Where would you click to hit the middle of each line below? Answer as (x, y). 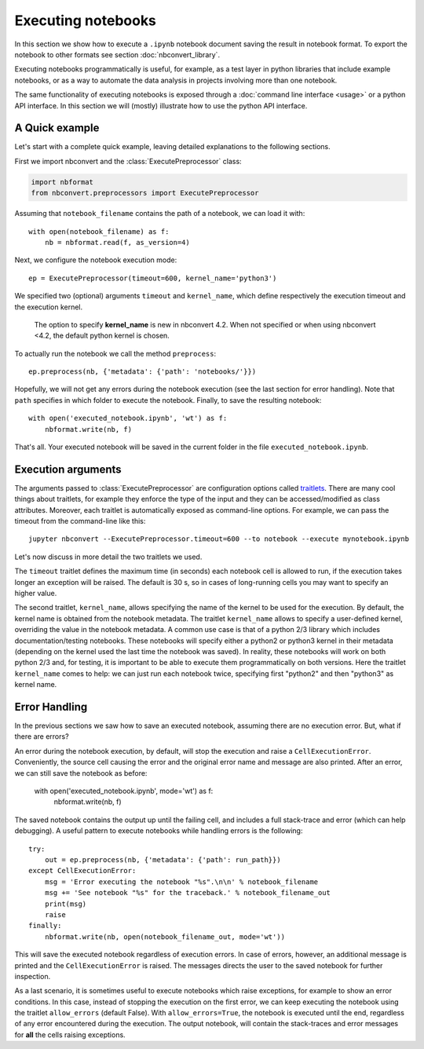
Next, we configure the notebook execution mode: (96, 260)
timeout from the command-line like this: (80, 521)
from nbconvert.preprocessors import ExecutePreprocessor (145, 193)
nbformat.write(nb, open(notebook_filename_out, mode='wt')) (165, 937)
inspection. (33, 976)
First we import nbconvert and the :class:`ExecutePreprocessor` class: (128, 161)
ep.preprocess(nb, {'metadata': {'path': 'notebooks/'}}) (143, 372)
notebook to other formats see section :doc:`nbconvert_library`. (117, 54)
